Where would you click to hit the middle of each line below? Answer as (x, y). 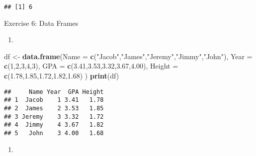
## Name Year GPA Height (54, 92)
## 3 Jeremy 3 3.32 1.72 (54, 117)
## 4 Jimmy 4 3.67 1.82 (54, 125)
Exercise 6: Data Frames (41, 23)
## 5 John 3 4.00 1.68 (54, 133)
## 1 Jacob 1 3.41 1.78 (54, 100)
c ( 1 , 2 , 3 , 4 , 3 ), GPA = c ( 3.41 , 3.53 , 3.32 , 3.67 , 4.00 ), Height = (91, 66)
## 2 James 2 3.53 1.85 (54, 108)
